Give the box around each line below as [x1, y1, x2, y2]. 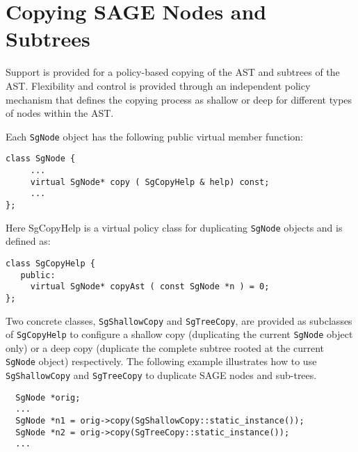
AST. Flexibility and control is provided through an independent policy [6, 78, 311, 92]
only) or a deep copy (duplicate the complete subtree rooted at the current [6, 340, 324, 355]
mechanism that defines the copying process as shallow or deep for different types [6, 92, 352, 106]
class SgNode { [6, 154, 76, 164]
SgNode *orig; [15, 392, 81, 403]
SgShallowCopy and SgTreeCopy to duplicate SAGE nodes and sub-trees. [6, 368, 317, 382]
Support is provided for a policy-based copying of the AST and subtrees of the [6, 65, 340, 79]
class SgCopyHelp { [6, 258, 95, 268]
